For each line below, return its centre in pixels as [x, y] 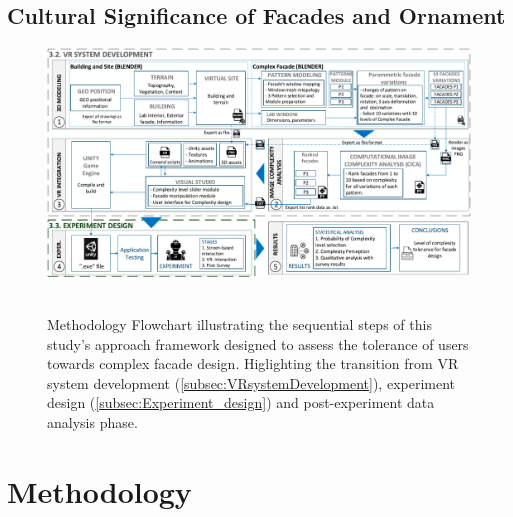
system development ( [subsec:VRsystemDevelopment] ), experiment [251, 382]
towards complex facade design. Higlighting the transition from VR [253, 363]
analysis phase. [92, 421]
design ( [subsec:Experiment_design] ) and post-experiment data [241, 402]
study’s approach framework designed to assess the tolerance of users [258, 343]
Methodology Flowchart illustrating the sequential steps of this [239, 323]
